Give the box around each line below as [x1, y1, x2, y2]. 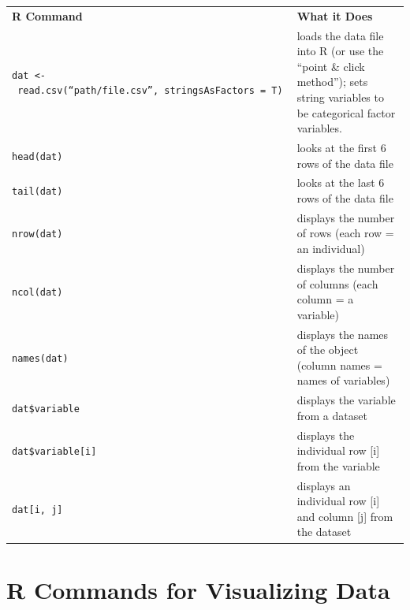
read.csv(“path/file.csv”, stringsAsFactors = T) [17, 85, 283, 97]
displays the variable [296, 392, 396, 408]
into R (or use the [296, 43, 384, 59]
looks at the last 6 [296, 174, 385, 191]
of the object [296, 341, 359, 358]
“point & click [296, 58, 365, 74]
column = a [296, 291, 354, 307]
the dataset [296, 523, 352, 540]
